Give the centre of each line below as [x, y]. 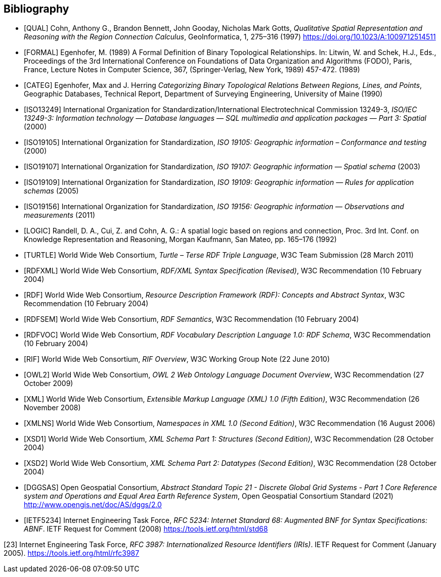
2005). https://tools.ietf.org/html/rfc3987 [72, 553]
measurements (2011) [60, 215]
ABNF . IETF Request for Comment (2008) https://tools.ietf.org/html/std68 [146, 529]
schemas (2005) [51, 191]
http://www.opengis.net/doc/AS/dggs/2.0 [93, 505]
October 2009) [49, 383]
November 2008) [52, 408]
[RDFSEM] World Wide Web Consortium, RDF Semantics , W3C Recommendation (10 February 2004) [191, 319]
